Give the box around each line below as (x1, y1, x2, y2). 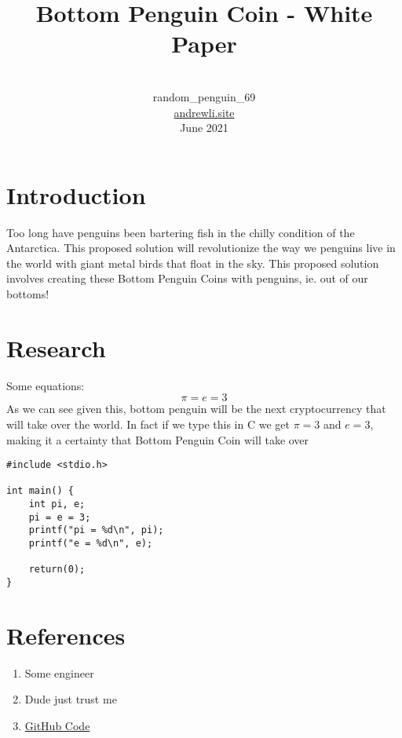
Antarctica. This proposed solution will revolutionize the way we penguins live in (6, 239, 396, 256)
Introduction (6, 178, 146, 210)
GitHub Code (24, 717, 90, 733)
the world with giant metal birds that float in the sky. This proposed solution (6, 254, 379, 271)
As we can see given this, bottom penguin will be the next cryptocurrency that (6, 400, 386, 417)
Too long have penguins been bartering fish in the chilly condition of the (6, 224, 355, 240)
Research (6, 331, 106, 364)
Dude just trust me (24, 691, 117, 707)
